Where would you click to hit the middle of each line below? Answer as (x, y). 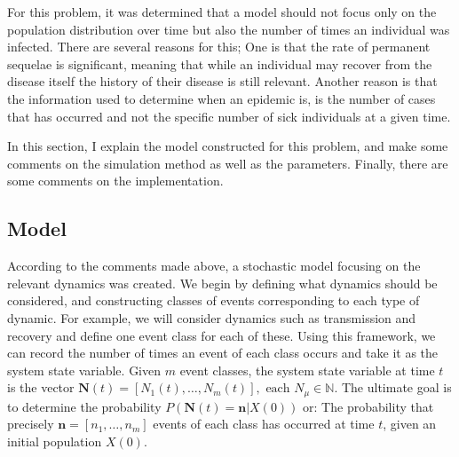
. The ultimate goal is (393, 387)
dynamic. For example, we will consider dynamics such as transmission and (212, 317)
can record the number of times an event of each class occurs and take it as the (223, 353)
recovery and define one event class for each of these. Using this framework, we (222, 335)
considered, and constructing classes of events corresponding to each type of (214, 300)
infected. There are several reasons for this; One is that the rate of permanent (219, 47)
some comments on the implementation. (115, 181)
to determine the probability (84, 406)
